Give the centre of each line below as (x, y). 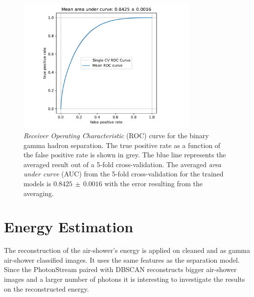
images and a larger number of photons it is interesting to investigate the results (125, 279)
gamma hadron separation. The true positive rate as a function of (122, 145)
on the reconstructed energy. (46, 288)
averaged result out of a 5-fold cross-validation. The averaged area (122, 164)
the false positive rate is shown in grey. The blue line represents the (125, 155)
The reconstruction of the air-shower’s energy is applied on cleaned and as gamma (127, 250)
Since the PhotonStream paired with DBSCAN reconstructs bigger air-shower (120, 269)
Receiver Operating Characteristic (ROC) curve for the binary (116, 135)
